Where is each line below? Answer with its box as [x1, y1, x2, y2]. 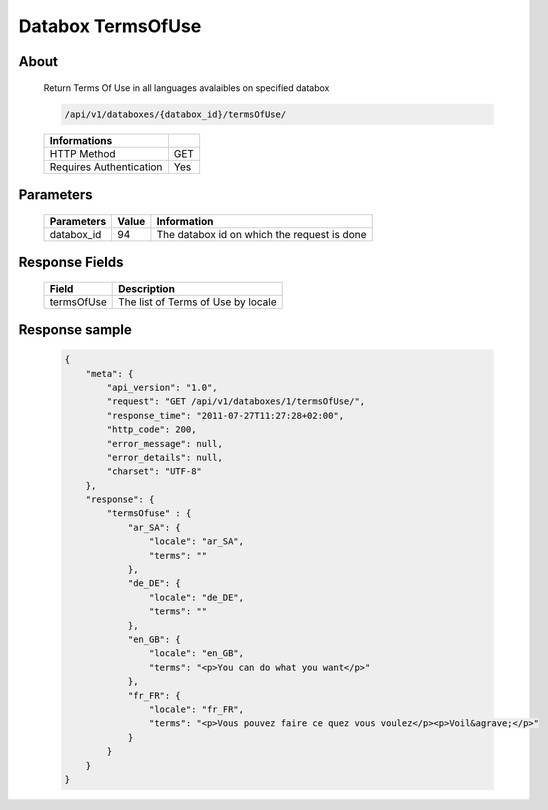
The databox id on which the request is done [156, 227, 367, 241]
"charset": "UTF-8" [106, 466, 202, 477]
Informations [49, 133, 113, 147]
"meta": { [85, 368, 134, 379]
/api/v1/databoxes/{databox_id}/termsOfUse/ [64, 108, 287, 120]
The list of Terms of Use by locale [118, 295, 277, 309]
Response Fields [18, 253, 124, 270]
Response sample [18, 321, 132, 338]
